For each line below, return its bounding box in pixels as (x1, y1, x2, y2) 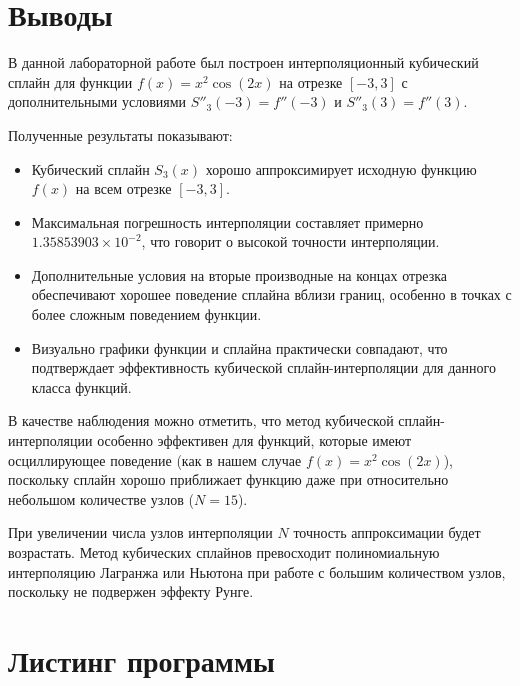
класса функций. (31, 376, 132, 397)
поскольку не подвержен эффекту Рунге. (8, 581, 254, 602)
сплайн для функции (8, 71, 133, 92)
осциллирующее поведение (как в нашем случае (8, 449, 302, 470)
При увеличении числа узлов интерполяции (8, 522, 273, 543)
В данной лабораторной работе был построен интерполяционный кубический (8, 52, 479, 73)
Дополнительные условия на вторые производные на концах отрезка (31, 264, 448, 285)
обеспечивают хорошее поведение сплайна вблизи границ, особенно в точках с (31, 284, 512, 305)
